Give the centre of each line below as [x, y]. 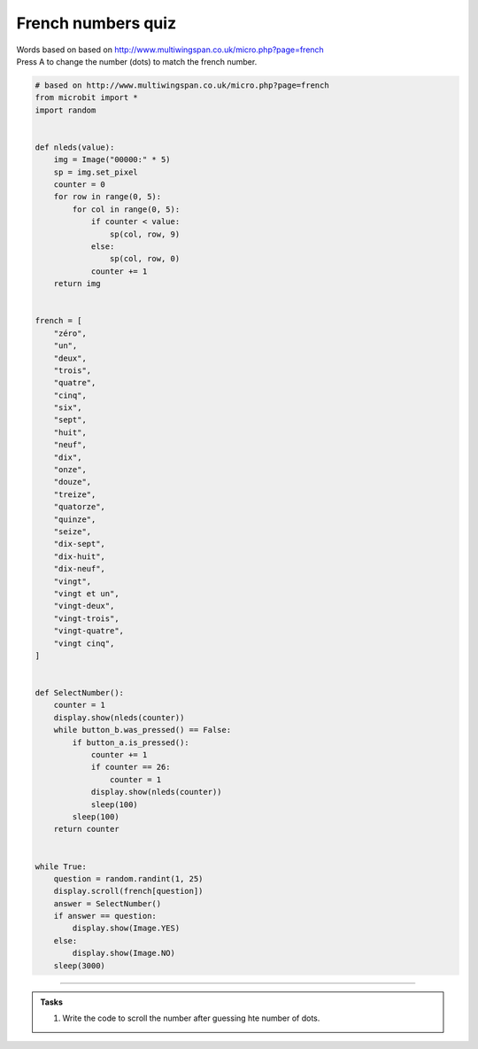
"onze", [70, 470]
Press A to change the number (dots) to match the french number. [137, 61]
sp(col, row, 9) [145, 234]
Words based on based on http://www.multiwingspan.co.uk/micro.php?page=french [170, 50]
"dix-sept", [80, 544]
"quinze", [75, 519]
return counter [86, 829]
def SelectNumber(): [79, 693]
